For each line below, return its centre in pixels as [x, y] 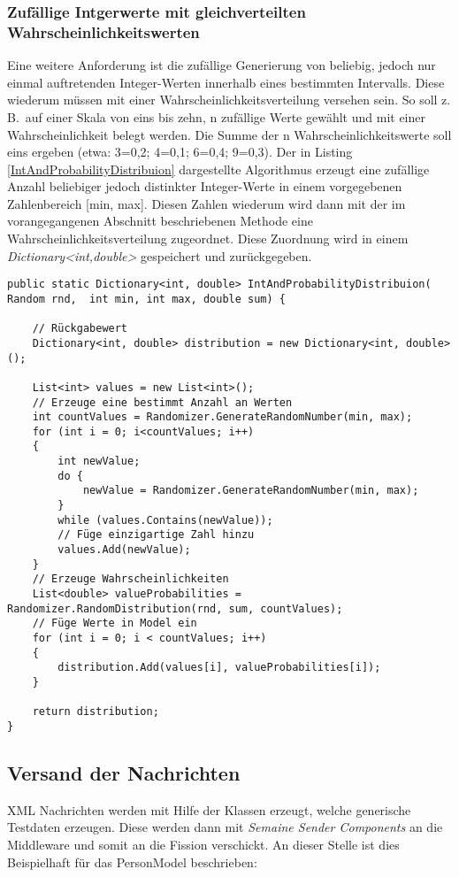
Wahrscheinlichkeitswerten [103, 31]
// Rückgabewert [80, 329]
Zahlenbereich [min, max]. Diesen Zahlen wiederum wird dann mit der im [207, 203]
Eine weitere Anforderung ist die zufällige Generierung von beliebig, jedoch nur [222, 65]
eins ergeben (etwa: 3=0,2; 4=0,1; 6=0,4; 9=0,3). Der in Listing [180, 152]
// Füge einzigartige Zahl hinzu [156, 535]
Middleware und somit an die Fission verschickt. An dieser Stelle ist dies [203, 844]
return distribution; [96, 712]
